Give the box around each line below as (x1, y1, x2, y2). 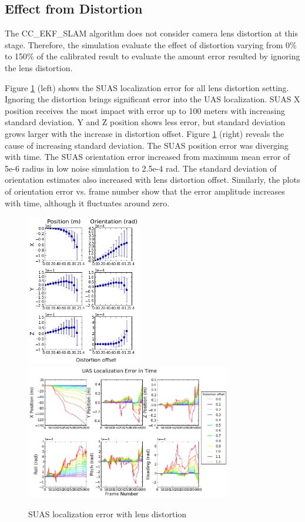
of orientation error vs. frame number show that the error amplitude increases (5, 185, 285, 197)
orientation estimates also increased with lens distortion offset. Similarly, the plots (5, 173, 300, 186)
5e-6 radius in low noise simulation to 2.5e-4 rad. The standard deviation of (5, 162, 277, 174)
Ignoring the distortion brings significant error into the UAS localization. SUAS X (5, 93, 300, 105)
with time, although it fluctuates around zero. (5, 196, 170, 209)
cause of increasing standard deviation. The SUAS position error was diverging (5, 139, 289, 151)
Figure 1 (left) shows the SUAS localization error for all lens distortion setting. (5, 81, 289, 93)
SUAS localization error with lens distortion (28, 507, 187, 520)
